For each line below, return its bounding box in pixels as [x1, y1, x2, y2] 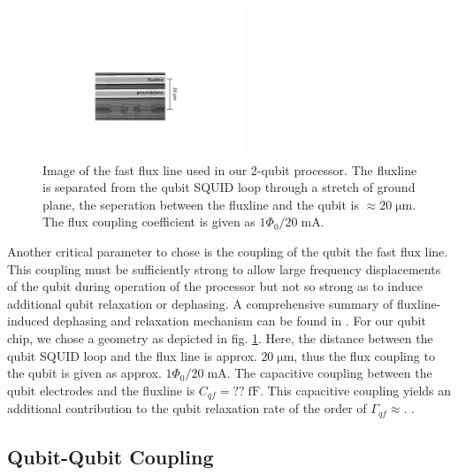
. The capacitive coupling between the [226, 364, 432, 382]
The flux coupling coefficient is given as [42, 212, 256, 231]
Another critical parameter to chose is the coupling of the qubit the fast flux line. [7, 242, 448, 261]
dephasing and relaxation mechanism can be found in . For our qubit [53, 311, 426, 330]
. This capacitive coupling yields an [260, 380, 452, 399]
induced [7, 311, 50, 330]
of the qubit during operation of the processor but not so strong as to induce [7, 277, 424, 295]
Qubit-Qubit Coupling [7, 443, 214, 471]
